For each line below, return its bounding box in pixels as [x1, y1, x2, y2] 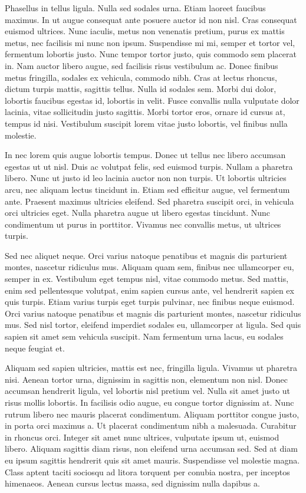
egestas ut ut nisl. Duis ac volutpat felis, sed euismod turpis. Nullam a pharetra [5, 160, 293, 172]
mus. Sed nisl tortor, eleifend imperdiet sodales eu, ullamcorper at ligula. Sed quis [5, 318, 301, 331]
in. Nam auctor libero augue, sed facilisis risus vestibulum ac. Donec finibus [5, 59, 278, 71]
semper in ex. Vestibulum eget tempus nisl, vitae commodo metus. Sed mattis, [5, 272, 289, 285]
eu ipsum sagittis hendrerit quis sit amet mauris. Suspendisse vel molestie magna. [5, 453, 300, 466]
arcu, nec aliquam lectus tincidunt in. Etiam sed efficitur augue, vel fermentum [5, 183, 290, 195]
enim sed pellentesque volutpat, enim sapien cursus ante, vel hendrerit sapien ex [5, 284, 294, 296]
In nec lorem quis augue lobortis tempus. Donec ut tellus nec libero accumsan [5, 149, 286, 161]
